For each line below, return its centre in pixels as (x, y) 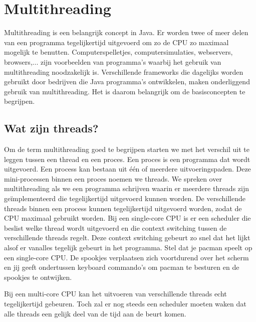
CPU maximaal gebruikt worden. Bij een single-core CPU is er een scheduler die (127, 218)
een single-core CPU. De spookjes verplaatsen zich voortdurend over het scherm (126, 257)
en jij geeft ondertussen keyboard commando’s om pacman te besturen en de (122, 267)
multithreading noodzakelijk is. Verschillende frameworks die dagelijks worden (124, 71)
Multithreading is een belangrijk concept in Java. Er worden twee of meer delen (126, 32)
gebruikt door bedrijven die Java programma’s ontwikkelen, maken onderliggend (127, 82)
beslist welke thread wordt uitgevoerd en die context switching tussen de (115, 227)
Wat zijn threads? (51, 128)
